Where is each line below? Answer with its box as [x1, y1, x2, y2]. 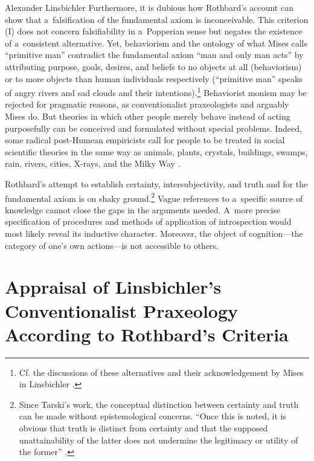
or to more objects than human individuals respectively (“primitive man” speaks [5, 72, 303, 85]
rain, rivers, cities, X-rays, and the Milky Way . [5, 157, 181, 170]
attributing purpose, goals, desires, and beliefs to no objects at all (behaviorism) [5, 60, 302, 73]
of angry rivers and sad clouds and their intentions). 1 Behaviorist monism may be [5, 85, 307, 98]
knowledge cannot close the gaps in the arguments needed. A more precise [5, 203, 281, 216]
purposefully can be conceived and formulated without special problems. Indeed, [5, 121, 302, 134]
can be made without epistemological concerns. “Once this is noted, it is [19, 410, 286, 422]
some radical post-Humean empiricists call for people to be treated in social [5, 134, 285, 146]
